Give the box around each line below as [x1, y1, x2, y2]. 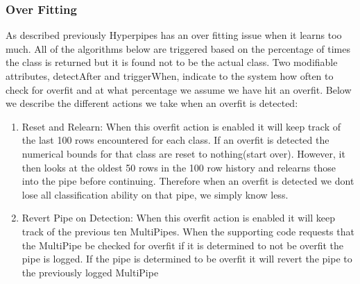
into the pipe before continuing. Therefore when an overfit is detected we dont [22, 174, 354, 188]
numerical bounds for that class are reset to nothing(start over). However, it [22, 146, 345, 160]
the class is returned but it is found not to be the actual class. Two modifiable [6, 55, 338, 69]
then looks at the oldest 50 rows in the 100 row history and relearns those [22, 160, 336, 174]
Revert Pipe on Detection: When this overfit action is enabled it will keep [22, 210, 335, 225]
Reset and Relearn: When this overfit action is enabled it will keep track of [22, 119, 341, 133]
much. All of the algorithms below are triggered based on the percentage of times [6, 41, 350, 56]
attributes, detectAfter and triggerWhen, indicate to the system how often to [6, 69, 334, 83]
